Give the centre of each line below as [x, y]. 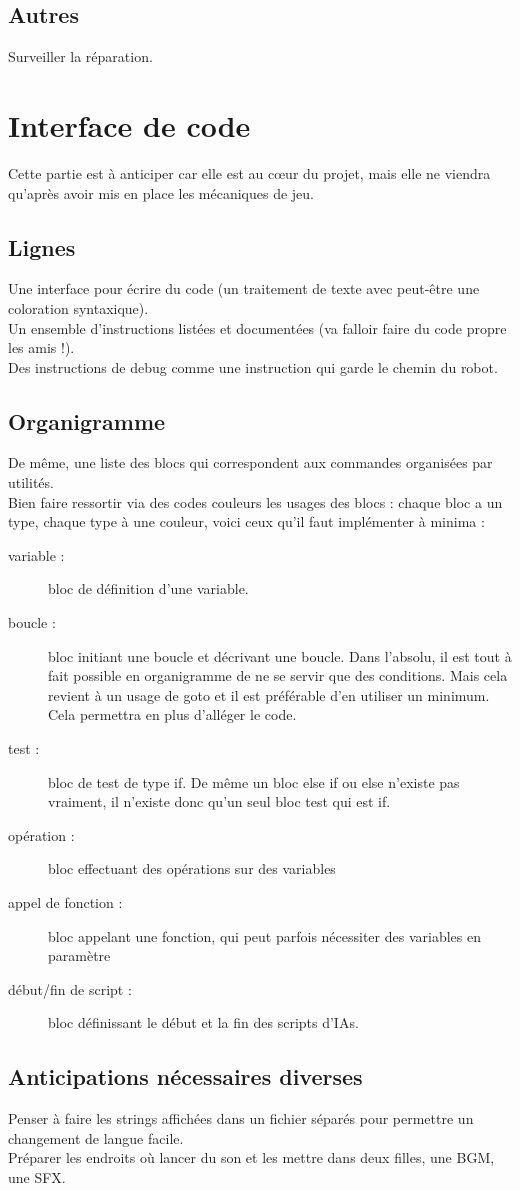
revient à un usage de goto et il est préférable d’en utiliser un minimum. [269, 694]
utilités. [31, 482]
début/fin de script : [70, 988]
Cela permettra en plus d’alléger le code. [172, 714]
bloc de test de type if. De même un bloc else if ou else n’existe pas [254, 781]
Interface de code [129, 124]
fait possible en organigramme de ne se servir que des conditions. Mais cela [278, 675]
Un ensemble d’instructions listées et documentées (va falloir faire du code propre [257, 327]
